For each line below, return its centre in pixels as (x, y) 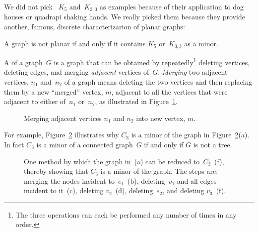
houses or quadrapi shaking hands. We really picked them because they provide (125, 17)
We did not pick (29, 6)
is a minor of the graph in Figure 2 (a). (190, 135)
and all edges (197, 180)
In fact (14, 144)
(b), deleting (146, 180)
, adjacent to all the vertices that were (169, 91)
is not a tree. (213, 144)
